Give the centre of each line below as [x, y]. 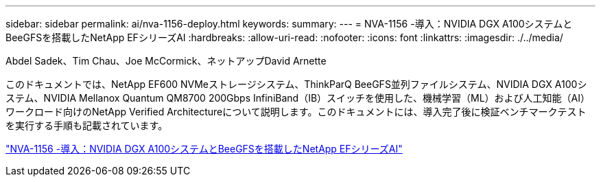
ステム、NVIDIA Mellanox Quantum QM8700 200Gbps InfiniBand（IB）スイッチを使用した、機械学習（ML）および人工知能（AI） [298, 98]
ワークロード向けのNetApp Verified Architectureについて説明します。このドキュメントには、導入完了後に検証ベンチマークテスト [296, 112]
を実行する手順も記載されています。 [87, 125]
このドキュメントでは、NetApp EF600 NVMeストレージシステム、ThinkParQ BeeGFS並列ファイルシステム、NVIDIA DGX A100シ [296, 84]
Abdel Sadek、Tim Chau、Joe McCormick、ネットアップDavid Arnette [166, 61]
